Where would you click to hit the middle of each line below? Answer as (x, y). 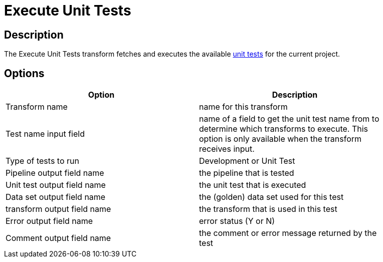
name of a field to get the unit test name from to (289, 119)
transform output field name (58, 209)
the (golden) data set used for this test (271, 197)
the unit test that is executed (253, 185)
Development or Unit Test (247, 161)
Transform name (37, 107)
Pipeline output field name (55, 173)
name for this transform (243, 107)
